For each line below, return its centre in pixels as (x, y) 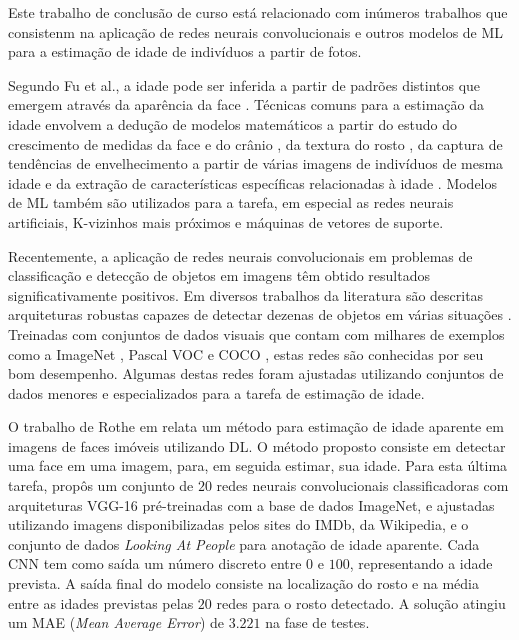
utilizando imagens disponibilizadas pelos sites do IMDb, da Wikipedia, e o (238, 524)
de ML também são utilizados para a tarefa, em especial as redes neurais (231, 202)
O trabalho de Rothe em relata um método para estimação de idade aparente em (256, 426)
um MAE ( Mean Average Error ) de (116, 622)
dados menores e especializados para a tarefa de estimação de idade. (216, 392)
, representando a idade (421, 563)
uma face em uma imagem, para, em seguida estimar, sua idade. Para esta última (258, 465)
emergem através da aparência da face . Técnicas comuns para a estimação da (246, 104)
